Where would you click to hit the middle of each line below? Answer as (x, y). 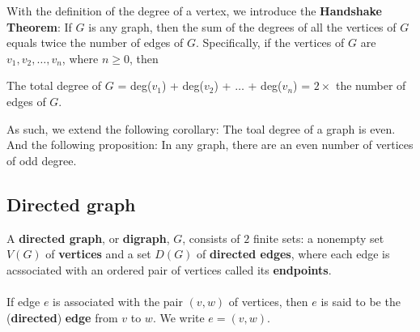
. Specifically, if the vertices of (270, 43)
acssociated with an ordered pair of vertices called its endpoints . (169, 269)
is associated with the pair (118, 301)
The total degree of (54, 85)
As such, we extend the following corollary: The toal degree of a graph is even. (201, 128)
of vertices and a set (98, 254)
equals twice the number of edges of (95, 43)
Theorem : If (39, 26)
